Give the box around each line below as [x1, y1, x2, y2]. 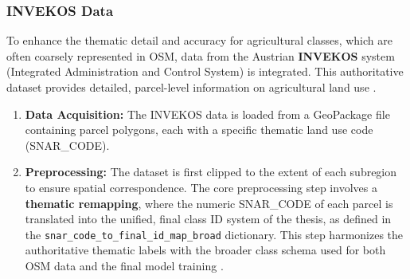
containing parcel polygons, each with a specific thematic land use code [25, 121, 373, 138]
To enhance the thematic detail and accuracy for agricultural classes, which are [6, 32, 392, 49]
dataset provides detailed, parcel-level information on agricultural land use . [6, 79, 377, 95]
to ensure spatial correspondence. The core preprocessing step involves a [25, 179, 377, 195]
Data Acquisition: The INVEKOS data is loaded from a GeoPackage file [25, 105, 390, 122]
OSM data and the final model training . [25, 257, 224, 273]
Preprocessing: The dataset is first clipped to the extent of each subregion [25, 163, 397, 180]
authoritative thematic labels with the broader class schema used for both [25, 242, 386, 258]
